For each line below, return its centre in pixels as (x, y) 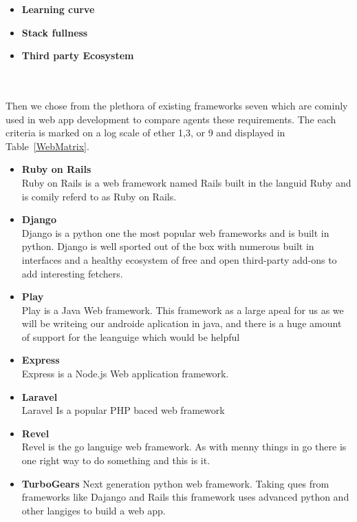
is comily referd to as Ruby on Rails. (99, 196)
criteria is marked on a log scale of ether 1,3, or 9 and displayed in (145, 133)
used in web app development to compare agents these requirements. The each (171, 119)
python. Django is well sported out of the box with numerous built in (168, 246)
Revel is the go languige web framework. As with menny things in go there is (184, 447)
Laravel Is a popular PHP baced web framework (123, 410)
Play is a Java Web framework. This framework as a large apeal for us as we (183, 310)
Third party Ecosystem (78, 55)
